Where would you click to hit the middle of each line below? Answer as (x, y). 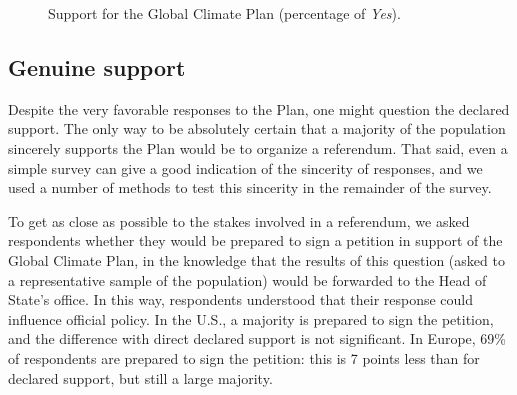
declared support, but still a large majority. (140, 377)
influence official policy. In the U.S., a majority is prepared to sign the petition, (251, 318)
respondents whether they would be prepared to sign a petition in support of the (255, 240)
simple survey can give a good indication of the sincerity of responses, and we (245, 167)
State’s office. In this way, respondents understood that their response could (241, 299)
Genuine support (97, 66)
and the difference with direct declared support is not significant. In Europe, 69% (257, 338)
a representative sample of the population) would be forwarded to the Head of (247, 279)
